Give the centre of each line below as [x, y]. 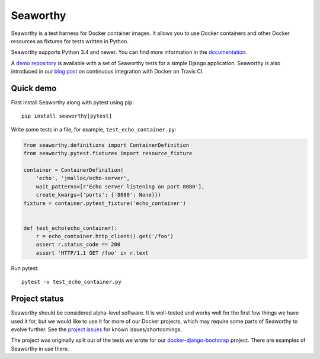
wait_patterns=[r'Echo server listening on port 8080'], [120, 186]
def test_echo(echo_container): [71, 228]
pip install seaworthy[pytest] [67, 116]
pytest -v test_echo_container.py [71, 282]
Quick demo [34, 88]
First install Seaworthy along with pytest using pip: [73, 102]
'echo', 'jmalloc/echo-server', [83, 178]
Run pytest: [25, 268]
